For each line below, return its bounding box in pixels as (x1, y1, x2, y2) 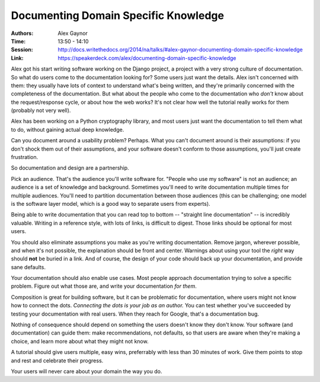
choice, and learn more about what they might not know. (11, 338, 149, 345)
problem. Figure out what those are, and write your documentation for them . (11, 282, 197, 290)
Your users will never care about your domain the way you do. (11, 368, 162, 375)
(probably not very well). (11, 107, 71, 114)
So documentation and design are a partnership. (11, 164, 130, 171)
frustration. (11, 154, 39, 161)
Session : (11, 46, 33, 53)
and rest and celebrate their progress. (11, 356, 104, 364)
